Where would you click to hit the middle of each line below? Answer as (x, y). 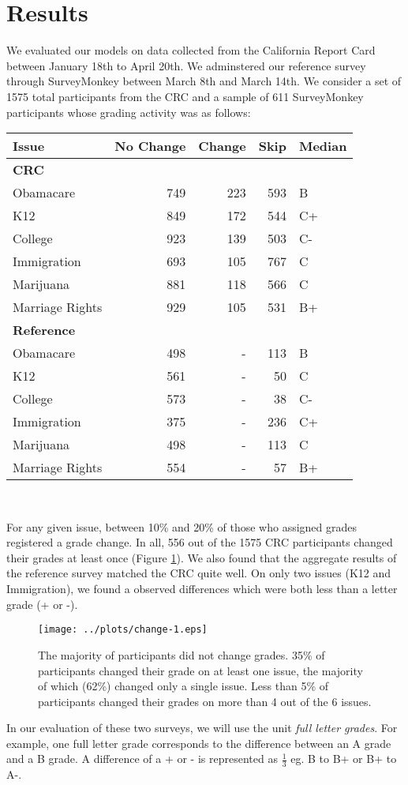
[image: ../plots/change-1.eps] (123, 630)
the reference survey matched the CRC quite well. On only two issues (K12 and (199, 573)
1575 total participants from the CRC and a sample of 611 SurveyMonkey (185, 96)
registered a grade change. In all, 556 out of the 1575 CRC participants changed (200, 542)
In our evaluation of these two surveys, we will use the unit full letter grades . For (202, 728)
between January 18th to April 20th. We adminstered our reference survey (186, 65)
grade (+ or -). (42, 604)
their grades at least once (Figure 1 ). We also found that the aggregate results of (202, 557)
